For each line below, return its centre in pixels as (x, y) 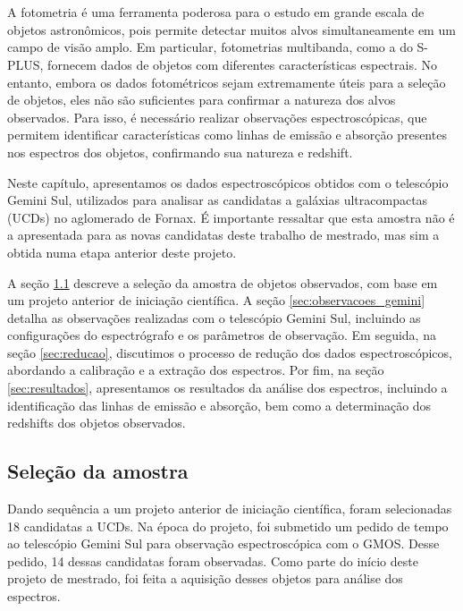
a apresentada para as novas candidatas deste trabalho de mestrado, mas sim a (223, 235)
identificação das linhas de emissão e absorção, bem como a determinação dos (219, 405)
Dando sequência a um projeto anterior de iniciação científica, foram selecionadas (230, 509)
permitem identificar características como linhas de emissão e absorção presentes (227, 135)
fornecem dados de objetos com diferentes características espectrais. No (242, 64)
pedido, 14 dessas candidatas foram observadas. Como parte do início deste (213, 560)
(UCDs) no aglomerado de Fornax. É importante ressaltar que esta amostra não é (231, 217)
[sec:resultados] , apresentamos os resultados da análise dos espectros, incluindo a (227, 388)
